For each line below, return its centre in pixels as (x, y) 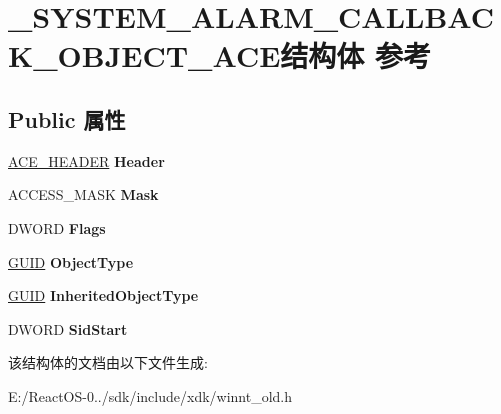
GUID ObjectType (71, 261)
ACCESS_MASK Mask (83, 194)
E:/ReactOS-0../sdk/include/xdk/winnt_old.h (150, 395)
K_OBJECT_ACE (144, 55)
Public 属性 (67, 118)
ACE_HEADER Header (86, 160)
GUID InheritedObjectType (103, 295)
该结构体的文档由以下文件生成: (108, 362)
